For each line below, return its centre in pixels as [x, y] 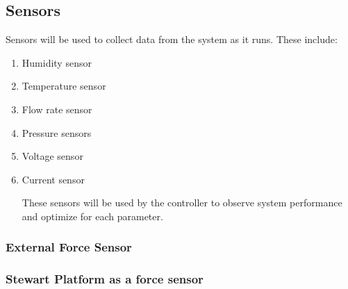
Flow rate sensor [57, 109]
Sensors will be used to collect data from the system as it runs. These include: [172, 39]
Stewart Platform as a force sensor [105, 279]
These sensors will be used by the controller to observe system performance [182, 203]
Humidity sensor [57, 62]
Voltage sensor [52, 156]
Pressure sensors [57, 132]
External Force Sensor [69, 247]
